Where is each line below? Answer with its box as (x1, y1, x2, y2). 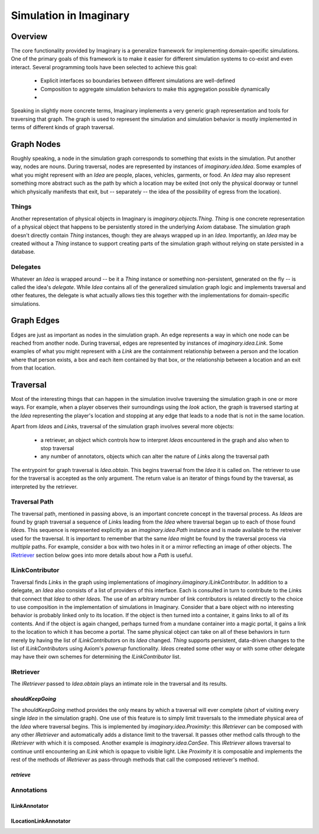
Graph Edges (11, 316, 60, 326)
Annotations (11, 785, 47, 794)
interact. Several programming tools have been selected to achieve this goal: (11, 63, 198, 70)
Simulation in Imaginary (11, 9, 130, 22)
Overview (11, 31, 48, 41)
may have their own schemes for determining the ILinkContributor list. (11, 653, 181, 660)
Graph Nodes (11, 139, 61, 149)
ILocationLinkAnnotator (11, 817, 71, 825)
